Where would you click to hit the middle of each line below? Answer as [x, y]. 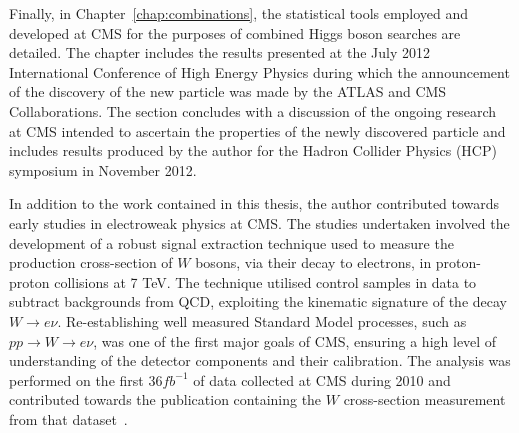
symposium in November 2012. [103, 169]
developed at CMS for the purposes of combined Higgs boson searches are [235, 32]
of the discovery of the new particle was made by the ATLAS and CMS [228, 91]
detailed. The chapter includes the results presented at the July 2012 [219, 52]
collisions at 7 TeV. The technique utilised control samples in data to [265, 281]
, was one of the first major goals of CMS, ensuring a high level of [295, 340]
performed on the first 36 [86, 379]
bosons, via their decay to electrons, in [313, 262]
